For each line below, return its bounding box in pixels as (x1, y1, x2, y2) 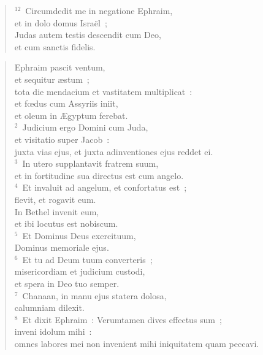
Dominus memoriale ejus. (14, 241, 109, 254)
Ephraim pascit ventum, (14, 61, 105, 74)
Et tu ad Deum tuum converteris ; (22, 253, 153, 265)
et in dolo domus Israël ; (14, 16, 107, 29)
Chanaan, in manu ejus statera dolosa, (22, 289, 167, 302)
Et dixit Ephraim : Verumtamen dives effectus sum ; (22, 313, 222, 326)
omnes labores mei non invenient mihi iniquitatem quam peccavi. (14, 337, 259, 350)
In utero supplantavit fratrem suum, (22, 157, 159, 170)
